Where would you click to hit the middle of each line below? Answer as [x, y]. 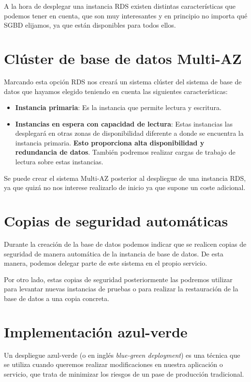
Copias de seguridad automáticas [116, 221]
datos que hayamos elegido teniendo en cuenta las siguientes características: [116, 91]
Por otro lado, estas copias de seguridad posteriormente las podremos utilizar [118, 279]
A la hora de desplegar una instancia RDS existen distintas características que [120, 6]
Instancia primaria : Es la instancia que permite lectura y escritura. [118, 107]
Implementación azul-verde [96, 331]
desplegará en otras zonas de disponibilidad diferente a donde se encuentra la [129, 133]
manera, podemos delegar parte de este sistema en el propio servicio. [106, 263]
